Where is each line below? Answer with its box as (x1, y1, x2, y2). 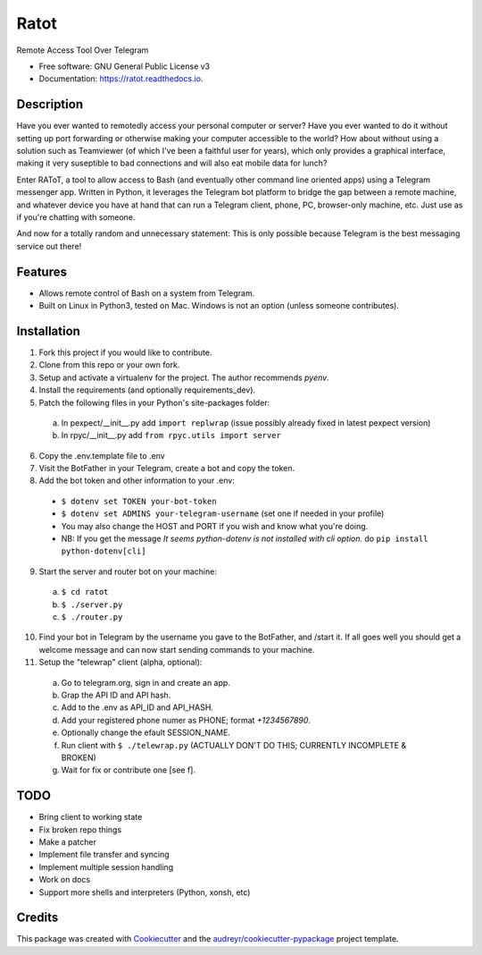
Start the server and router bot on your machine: (38, 566, 218, 577)
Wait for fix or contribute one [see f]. (61, 765, 196, 775)
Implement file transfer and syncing (38, 849, 170, 860)
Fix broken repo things (38, 824, 122, 835)
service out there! (16, 241, 82, 251)
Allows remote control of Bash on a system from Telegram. (38, 287, 255, 299)
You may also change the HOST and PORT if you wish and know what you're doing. (61, 520, 369, 531)
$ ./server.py (61, 599, 123, 610)
